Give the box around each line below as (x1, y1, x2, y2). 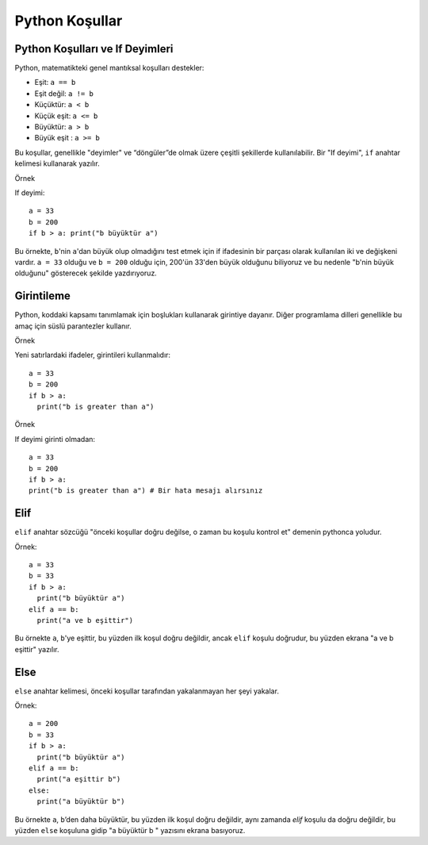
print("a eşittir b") (36, 774, 121, 784)
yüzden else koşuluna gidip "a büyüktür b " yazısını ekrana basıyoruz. (14, 825, 246, 835)
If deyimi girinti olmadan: (14, 434, 95, 444)
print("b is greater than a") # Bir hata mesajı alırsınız (29, 486, 263, 495)
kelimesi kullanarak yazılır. (14, 159, 100, 168)
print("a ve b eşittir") (36, 616, 134, 624)
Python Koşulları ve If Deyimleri (14, 42, 174, 56)
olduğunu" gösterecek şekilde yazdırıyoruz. (14, 268, 158, 278)
